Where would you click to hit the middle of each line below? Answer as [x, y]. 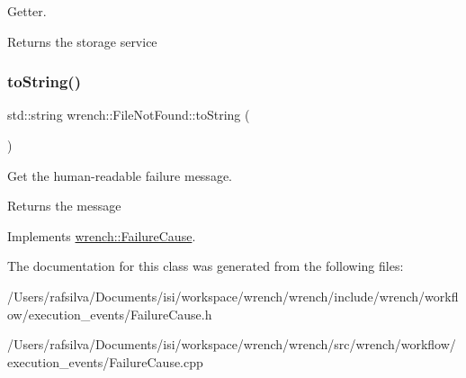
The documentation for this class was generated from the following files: [206, 266]
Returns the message [64, 206]
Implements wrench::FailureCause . [102, 235]
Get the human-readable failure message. [120, 175]
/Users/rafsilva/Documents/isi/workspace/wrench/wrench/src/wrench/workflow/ [232, 344]
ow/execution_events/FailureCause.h [110, 314]
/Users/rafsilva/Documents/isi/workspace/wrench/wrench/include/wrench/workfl [233, 296]
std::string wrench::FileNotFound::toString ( [129, 115]
